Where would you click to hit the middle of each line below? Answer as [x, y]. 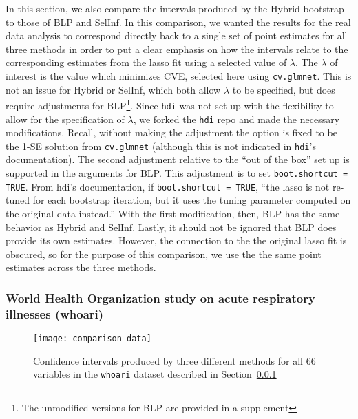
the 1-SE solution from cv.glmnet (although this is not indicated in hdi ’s [161, 146]
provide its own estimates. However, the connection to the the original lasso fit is [176, 240]
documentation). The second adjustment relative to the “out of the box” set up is [178, 159]
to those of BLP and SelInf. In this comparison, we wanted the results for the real [178, 22]
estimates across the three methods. [81, 267]
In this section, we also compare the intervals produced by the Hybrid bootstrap [175, 8]
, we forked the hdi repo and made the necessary [236, 119]
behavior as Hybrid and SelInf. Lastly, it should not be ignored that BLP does [171, 227]
